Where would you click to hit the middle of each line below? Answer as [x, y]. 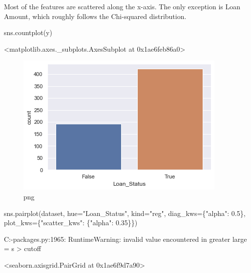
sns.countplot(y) [28, 32]
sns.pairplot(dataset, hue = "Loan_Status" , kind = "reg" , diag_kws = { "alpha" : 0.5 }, [125, 213]
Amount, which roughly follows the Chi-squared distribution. [95, 16]
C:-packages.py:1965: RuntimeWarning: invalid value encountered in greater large [125, 239]
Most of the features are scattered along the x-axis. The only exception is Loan [122, 6]
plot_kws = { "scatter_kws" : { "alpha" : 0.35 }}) [71, 223]
